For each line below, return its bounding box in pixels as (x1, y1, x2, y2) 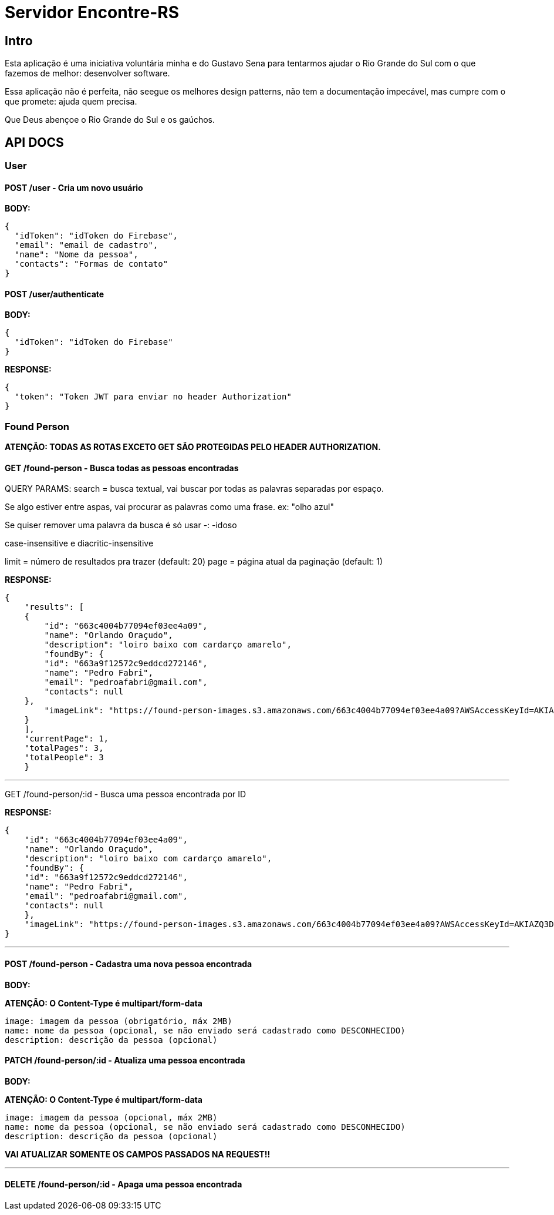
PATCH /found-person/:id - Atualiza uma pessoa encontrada (5, 1055, 245, 1066)
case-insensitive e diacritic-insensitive (5, 538, 154, 549)
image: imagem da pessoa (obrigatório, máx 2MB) (5, 1016, 232, 1026)
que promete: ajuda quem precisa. (5, 96, 137, 107)
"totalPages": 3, (24, 743, 104, 753)
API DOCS (5, 135, 64, 150)
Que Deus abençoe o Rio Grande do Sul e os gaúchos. (5, 115, 215, 125)
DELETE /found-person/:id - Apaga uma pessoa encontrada (5, 1179, 242, 1190)
